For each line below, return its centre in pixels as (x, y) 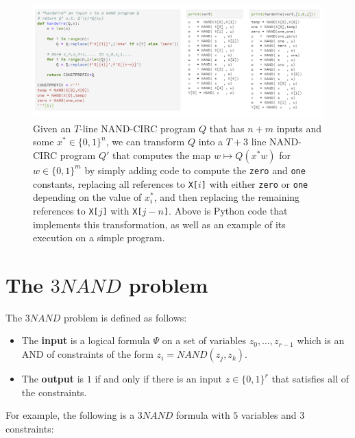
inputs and (299, 128)
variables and (269, 415)
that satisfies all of (310, 379)
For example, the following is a (70, 415)
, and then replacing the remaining (227, 197)
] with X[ (122, 210)
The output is (53, 379)
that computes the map (162, 155)
